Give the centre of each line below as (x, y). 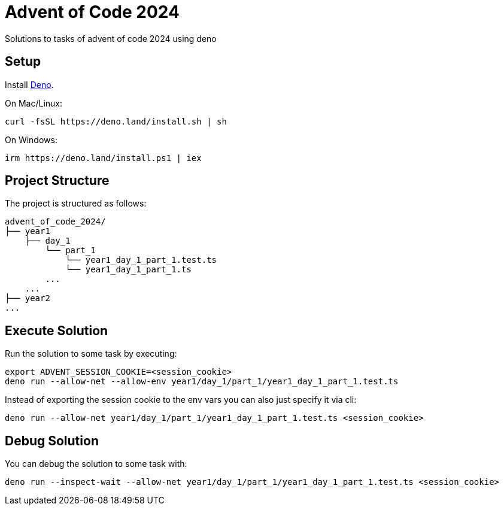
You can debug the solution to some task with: (96, 464)
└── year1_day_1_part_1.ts (128, 270)
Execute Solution (57, 330)
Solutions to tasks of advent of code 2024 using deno (111, 38)
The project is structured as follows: (76, 204)
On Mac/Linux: (34, 103)
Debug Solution (52, 441)
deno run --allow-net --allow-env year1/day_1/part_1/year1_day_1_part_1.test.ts (202, 382)
